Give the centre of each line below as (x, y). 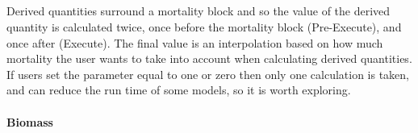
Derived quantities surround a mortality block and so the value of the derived (199, 11)
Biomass (30, 121)
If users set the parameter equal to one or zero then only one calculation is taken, (208, 74)
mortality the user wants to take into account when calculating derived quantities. (209, 58)
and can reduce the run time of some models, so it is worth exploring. (179, 90)
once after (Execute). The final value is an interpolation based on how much (195, 42)
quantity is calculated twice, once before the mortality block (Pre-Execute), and (204, 26)
